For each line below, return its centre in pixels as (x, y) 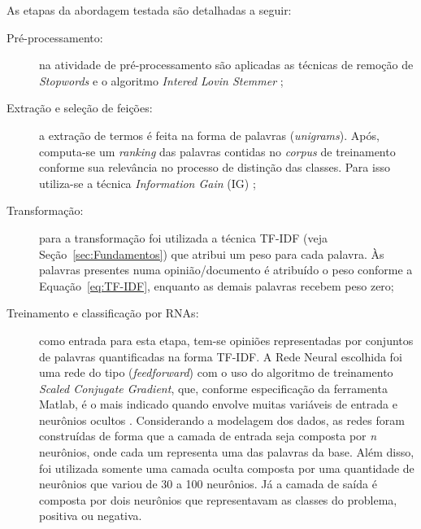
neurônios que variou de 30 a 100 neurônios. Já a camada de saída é (208, 484)
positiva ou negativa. (91, 516)
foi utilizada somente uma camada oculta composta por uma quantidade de (227, 468)
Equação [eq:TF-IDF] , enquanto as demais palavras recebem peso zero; (217, 285)
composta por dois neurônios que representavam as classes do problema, (218, 499)
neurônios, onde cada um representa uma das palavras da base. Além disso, (227, 452)
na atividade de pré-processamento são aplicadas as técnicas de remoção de (226, 65)
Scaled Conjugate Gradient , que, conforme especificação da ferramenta (213, 388)
